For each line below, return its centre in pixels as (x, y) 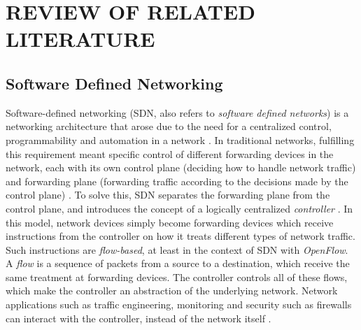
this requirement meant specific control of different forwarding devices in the (170, 153)
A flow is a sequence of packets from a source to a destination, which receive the (178, 263)
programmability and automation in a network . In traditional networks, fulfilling (180, 139)
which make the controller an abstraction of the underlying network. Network (172, 290)
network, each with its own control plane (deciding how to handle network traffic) (181, 167)
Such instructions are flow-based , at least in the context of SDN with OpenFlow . (177, 249)
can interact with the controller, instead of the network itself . (139, 318)
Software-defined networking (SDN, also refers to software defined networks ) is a (177, 112)
